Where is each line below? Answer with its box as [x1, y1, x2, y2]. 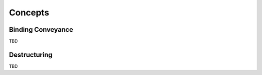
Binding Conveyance [9, 25, 73, 34]
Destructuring [9, 50, 53, 59]
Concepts [9, 7, 49, 18]
